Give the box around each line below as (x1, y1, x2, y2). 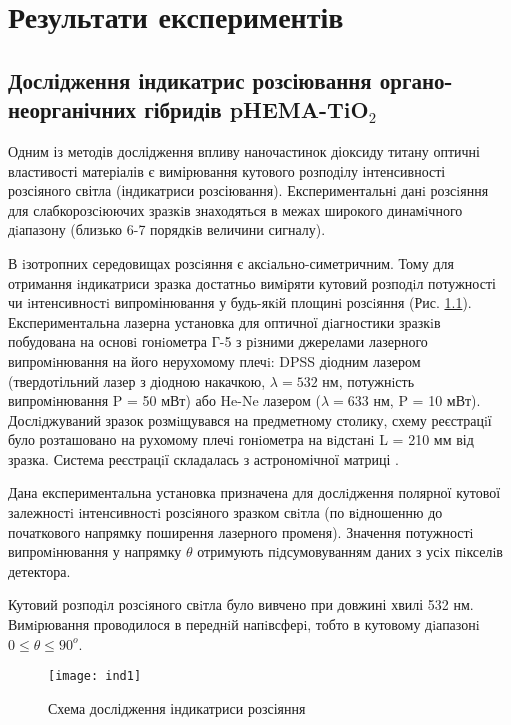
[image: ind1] (48, 669, 142, 684)
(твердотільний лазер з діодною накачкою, (8, 370, 266, 391)
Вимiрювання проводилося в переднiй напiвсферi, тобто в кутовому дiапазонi (8, 614, 480, 635)
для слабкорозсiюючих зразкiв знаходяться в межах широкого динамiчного (8, 199, 463, 220)
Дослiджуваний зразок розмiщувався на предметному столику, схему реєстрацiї (8, 409, 492, 430)
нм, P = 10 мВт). (373, 390, 481, 411)
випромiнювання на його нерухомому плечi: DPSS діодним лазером (8, 350, 421, 371)
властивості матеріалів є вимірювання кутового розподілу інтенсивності (8, 160, 446, 181)
